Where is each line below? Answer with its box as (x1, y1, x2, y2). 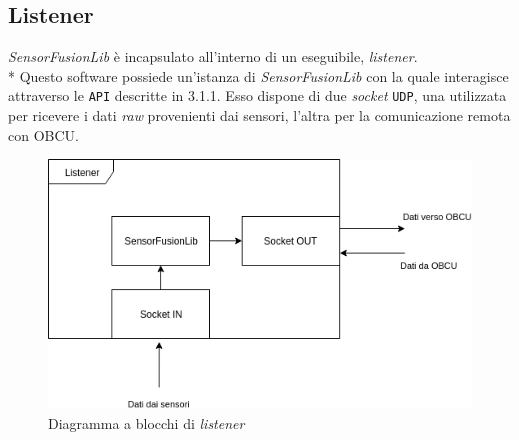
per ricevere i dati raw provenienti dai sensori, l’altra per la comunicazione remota (8, 105, 511, 126)
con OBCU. (8, 124, 79, 145)
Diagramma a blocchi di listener (48, 412, 245, 433)
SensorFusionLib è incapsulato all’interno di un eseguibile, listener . (8, 46, 418, 67)
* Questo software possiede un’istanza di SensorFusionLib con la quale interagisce (8, 65, 509, 86)
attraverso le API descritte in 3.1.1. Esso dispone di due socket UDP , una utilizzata (8, 85, 507, 106)
